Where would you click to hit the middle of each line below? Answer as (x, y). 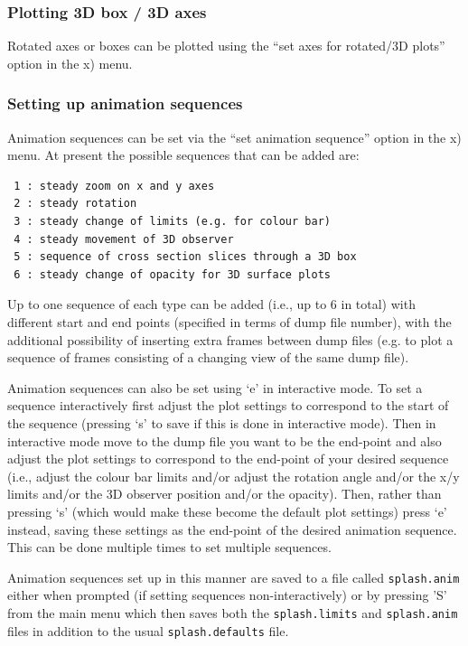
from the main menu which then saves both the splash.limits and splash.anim (233, 612)
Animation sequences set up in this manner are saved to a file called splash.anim (234, 577)
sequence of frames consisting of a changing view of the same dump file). (208, 357)
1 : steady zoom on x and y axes (114, 186)
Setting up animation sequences (125, 103)
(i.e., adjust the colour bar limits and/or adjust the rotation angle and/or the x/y (234, 476)
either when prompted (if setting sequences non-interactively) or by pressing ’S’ (227, 595)
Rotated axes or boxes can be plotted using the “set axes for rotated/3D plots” (226, 46)
